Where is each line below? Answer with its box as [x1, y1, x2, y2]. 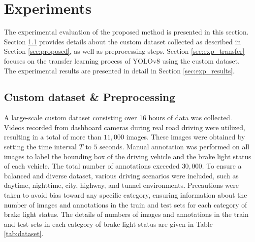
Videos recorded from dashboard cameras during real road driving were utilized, [4, 122, 245, 132]
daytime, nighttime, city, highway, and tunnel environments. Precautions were [4, 180, 239, 190]
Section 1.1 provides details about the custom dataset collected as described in [4, 36, 241, 46]
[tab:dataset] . [4, 228, 44, 239]
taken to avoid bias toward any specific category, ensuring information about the [4, 190, 247, 200]
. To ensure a [202, 161, 242, 171]
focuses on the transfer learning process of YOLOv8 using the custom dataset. [4, 55, 240, 66]
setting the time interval [4, 141, 77, 152]
